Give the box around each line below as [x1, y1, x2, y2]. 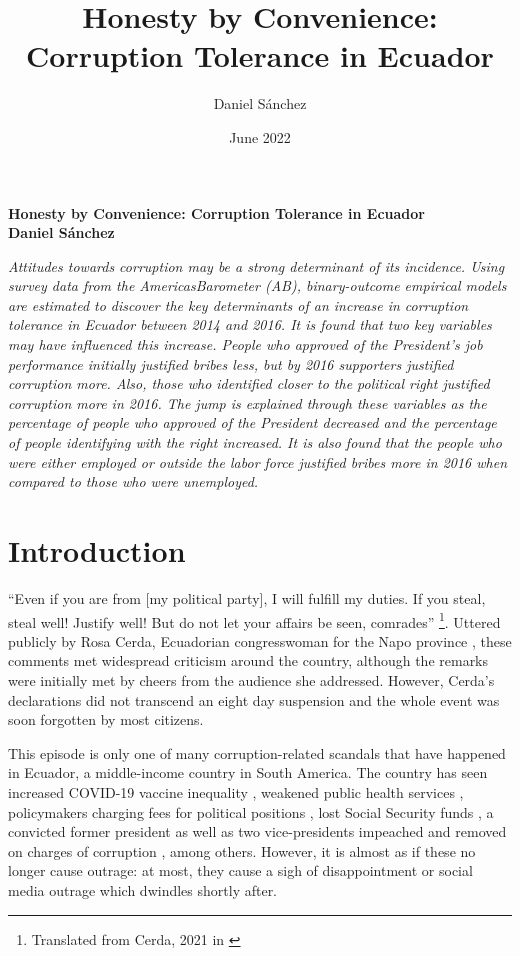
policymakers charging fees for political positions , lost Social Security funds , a [8, 801, 494, 822]
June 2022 [229, 126, 291, 147]
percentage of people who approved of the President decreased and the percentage [8, 412, 497, 433]
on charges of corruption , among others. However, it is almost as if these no [8, 840, 476, 861]
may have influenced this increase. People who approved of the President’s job [8, 334, 483, 355]
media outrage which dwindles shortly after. [8, 879, 278, 900]
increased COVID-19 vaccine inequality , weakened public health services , [8, 781, 464, 802]
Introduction [8, 530, 186, 570]
